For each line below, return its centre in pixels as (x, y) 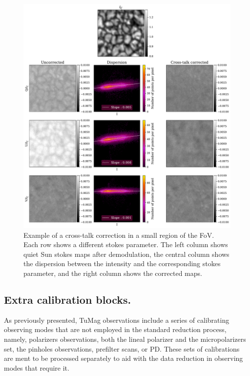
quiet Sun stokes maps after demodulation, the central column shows (126, 254)
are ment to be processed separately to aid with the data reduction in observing (124, 358)
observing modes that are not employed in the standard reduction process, (115, 329)
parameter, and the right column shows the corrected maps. (113, 273)
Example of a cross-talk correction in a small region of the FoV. (119, 235)
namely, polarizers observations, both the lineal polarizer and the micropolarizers (125, 339)
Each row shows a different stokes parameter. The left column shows (126, 244)
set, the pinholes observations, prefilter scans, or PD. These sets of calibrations (122, 348)
